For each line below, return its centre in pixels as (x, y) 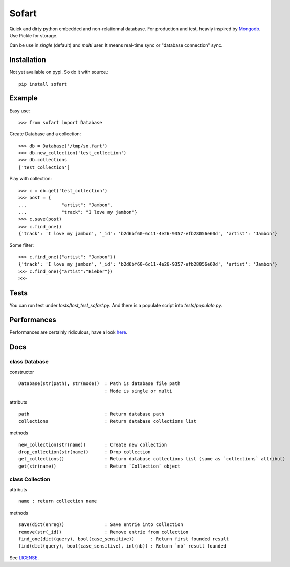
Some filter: (22, 245)
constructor (22, 372)
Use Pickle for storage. (34, 35)
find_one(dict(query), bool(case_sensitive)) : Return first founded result (124, 539)
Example (24, 98)
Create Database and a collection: (45, 134)
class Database (29, 361)
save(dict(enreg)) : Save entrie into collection (101, 525)
